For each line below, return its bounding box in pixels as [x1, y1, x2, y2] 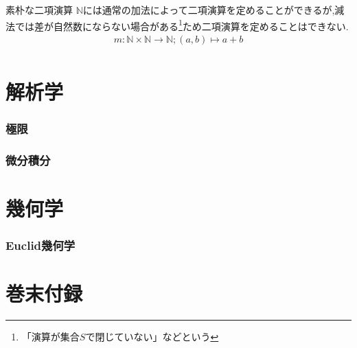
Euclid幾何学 [5, 237, 76, 254]
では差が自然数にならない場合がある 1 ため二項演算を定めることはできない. [14, 16, 349, 33]
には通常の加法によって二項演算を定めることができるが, [82, 3, 335, 16]
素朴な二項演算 [5, 3, 73, 16]
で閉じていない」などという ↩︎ [85, 329, 219, 344]
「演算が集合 [21, 329, 80, 344]
